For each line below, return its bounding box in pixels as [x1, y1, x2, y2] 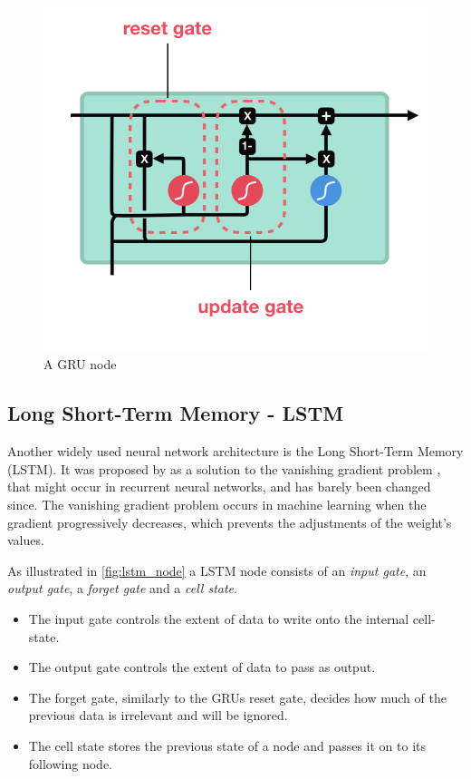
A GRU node [43, 355, 117, 374]
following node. [28, 754, 112, 773]
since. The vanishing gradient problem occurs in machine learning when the [7, 494, 427, 513]
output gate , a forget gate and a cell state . [7, 579, 237, 598]
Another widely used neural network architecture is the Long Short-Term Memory [7, 442, 464, 461]
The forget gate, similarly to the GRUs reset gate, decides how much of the [28, 687, 447, 706]
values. [7, 531, 44, 550]
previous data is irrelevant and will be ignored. [28, 706, 288, 725]
